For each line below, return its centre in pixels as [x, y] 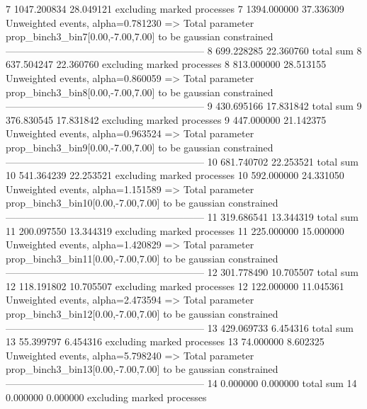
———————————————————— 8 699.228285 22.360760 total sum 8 [184, 50]
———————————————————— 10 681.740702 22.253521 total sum [182, 161]
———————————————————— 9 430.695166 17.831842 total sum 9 [184, 106]
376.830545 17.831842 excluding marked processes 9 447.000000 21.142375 [166, 119]
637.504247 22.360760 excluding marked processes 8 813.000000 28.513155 [166, 64]
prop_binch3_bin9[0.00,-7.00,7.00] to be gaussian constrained [140, 147]
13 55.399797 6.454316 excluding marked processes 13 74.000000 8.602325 [165, 341]
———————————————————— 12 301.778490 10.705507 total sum [182, 272]
